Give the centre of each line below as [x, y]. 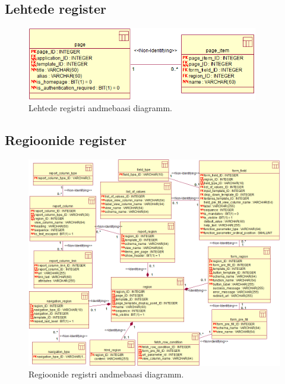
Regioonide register [66, 140]
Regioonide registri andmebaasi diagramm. [106, 374]
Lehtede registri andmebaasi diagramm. [100, 108]
